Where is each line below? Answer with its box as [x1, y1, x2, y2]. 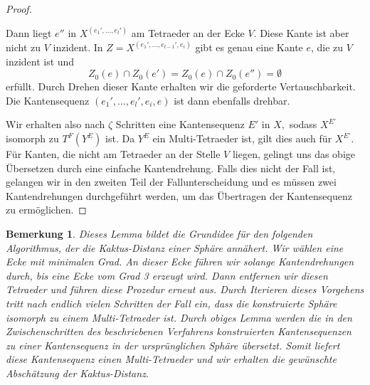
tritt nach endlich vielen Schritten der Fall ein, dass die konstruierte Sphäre [6, 295, 337, 310]
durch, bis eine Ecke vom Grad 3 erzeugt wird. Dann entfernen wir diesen [6, 268, 328, 283]
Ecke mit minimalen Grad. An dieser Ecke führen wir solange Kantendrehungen [6, 254, 354, 269]
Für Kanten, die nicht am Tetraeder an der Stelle [6, 147, 221, 162]
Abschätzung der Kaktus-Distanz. [6, 365, 149, 380]
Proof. [6, 1, 32, 16]
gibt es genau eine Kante [195, 40, 303, 55]
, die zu [311, 40, 344, 55]
